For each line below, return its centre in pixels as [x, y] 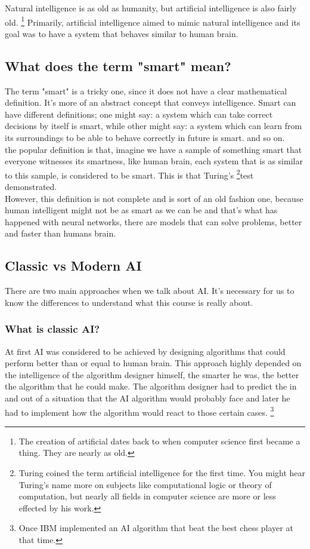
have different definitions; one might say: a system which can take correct [139, 114]
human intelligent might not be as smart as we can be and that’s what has [141, 210]
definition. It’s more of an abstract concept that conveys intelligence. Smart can [151, 102]
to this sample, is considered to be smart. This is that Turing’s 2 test [129, 174]
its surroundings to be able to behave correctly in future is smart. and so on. [145, 138]
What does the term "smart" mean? [118, 65]
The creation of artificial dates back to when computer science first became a [159, 441]
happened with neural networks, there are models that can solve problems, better [154, 221]
